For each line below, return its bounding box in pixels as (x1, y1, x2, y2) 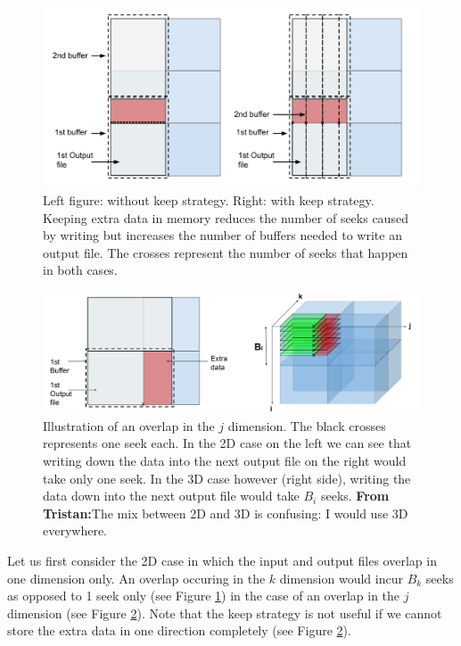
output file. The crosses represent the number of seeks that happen (43, 243, 408, 261)
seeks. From (320, 486, 390, 505)
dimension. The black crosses (227, 416, 386, 435)
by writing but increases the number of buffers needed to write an (43, 226, 402, 244)
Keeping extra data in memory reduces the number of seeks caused (43, 208, 408, 227)
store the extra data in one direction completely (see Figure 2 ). (7, 621, 351, 640)
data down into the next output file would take (43, 486, 300, 505)
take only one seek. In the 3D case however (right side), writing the (43, 468, 411, 487)
